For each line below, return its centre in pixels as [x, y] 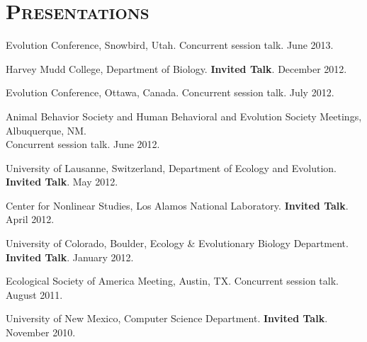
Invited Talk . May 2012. [62, 182]
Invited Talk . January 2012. [70, 257]
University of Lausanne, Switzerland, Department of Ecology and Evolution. [171, 167]
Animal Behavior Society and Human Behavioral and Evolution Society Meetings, [184, 116]
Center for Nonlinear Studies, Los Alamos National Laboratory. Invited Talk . [177, 205]
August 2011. [34, 294]
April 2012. [30, 219]
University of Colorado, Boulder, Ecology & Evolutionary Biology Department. [177, 243]
